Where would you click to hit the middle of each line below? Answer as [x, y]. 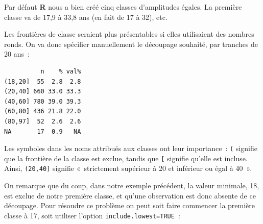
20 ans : [17, 54]
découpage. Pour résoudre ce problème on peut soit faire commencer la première [130, 205]
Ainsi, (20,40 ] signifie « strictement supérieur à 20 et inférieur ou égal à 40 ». [128, 168]
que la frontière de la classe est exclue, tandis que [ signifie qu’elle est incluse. [126, 158]
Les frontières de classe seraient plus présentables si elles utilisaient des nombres [129, 34]
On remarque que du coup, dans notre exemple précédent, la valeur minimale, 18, [132, 185]
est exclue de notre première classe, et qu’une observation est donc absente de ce [130, 195]
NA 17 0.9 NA [43, 131]
